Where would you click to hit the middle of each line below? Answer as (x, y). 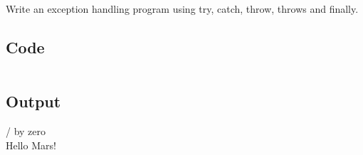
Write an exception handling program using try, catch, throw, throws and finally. (182, 9)
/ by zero (26, 131)
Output (33, 101)
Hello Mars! (31, 145)
